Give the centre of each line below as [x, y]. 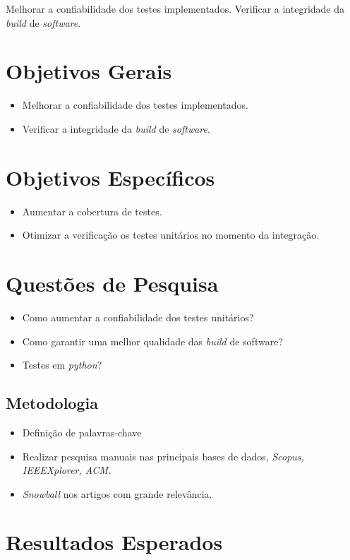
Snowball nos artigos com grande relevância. [117, 493]
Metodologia [52, 403]
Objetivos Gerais [89, 71]
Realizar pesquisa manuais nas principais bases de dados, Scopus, [163, 456]
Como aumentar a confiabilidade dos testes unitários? [138, 317]
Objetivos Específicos [110, 177]
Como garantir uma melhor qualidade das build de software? [152, 341]
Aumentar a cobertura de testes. [92, 211]
